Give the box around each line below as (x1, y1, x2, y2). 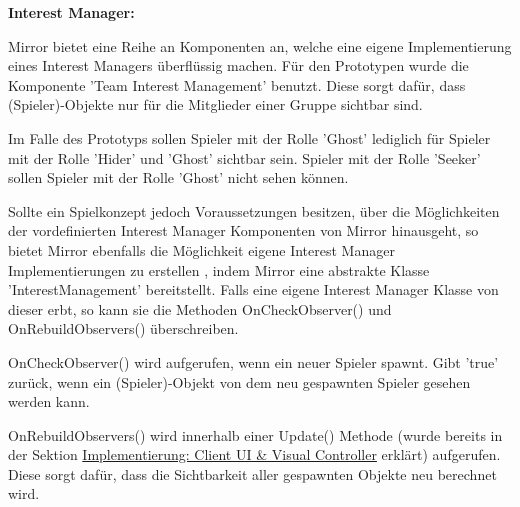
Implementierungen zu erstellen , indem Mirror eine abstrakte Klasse (8, 259, 430, 280)
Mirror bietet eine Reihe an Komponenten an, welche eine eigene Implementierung (8, 35, 512, 56)
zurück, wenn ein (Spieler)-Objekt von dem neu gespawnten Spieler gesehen (8, 371, 471, 392)
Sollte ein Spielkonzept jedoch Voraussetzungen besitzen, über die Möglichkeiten (8, 200, 500, 221)
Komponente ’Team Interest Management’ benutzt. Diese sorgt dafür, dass (8, 74, 466, 95)
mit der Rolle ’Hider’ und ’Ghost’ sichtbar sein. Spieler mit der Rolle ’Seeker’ (8, 147, 481, 168)
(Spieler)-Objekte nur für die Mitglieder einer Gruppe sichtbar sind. (8, 94, 423, 115)
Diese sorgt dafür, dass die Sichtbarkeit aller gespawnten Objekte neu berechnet (8, 463, 497, 484)
